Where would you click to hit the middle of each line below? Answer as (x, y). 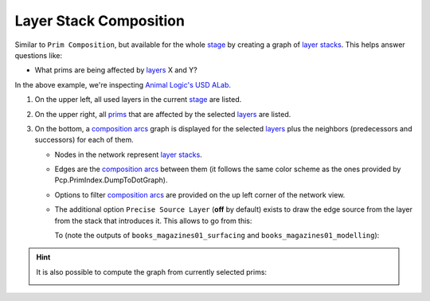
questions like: (39, 55)
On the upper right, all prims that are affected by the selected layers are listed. (163, 114)
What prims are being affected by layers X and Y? (116, 70)
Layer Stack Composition (100, 21)
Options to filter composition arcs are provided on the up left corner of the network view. (200, 194)
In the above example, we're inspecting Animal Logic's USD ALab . (123, 84)
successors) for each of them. (84, 140)
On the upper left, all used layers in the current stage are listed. (138, 100)
